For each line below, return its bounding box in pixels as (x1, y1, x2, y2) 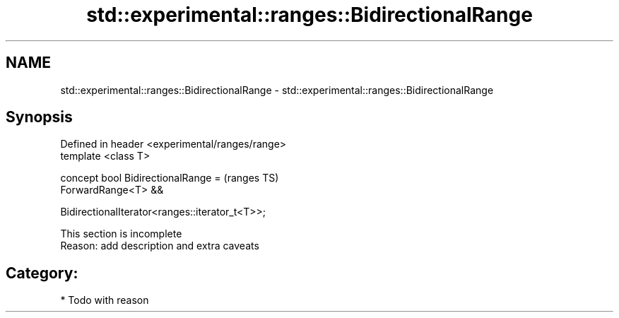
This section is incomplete (60, 228, 182, 240)
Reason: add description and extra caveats (60, 240, 259, 252)
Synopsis (6, 108, 73, 126)
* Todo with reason (60, 294, 149, 307)
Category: (6, 264, 78, 282)
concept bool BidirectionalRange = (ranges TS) (60, 172, 279, 184)
